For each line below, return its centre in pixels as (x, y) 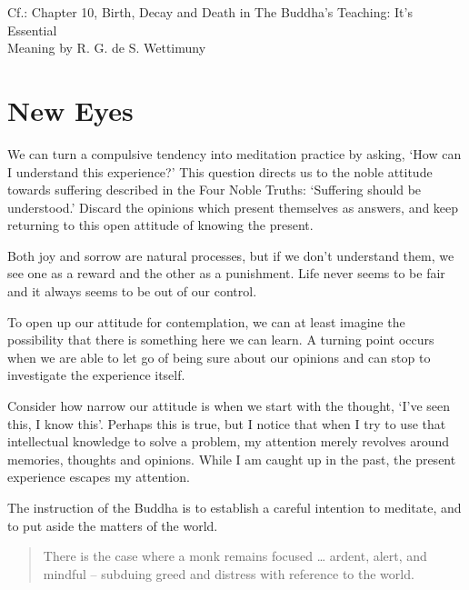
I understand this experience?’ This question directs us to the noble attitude (220, 171)
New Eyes (70, 110)
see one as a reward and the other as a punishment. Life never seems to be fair (226, 273)
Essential (32, 30)
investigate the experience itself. (96, 375)
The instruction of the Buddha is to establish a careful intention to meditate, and (234, 507)
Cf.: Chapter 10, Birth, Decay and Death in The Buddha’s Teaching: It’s (210, 12)
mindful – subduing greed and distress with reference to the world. (229, 573)
